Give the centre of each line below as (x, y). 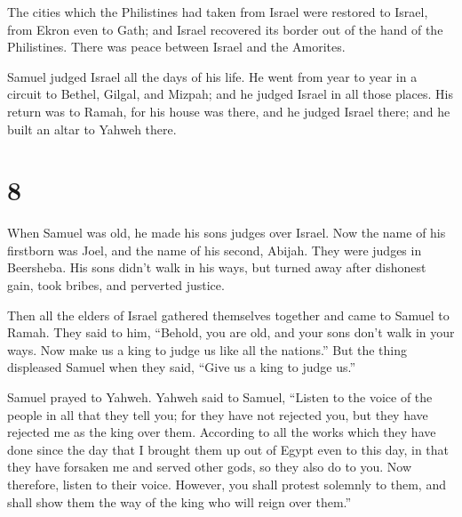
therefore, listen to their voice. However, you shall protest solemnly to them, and (227, 484)
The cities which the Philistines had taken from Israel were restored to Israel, (218, 12)
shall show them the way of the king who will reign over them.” (179, 501)
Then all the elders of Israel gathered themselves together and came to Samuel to (228, 315)
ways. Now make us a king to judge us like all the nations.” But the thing (207, 349)
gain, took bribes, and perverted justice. (116, 285)
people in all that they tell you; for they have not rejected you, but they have (218, 414)
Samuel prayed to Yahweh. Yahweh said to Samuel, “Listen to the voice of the (220, 397)
